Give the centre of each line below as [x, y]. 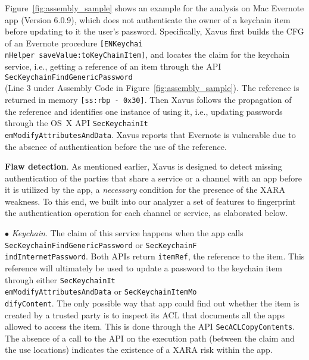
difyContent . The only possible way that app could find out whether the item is [152, 303]
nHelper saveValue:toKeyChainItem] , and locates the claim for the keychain [147, 54]
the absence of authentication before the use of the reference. [116, 146]
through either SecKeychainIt [60, 279]
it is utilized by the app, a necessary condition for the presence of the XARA [145, 190]
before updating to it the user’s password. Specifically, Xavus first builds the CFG [154, 31]
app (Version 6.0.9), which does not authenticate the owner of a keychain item [148, 19]
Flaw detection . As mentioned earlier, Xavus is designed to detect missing [143, 166]
